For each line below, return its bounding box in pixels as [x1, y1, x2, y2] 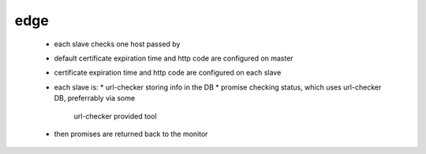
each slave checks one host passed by [54, 39, 181, 49]
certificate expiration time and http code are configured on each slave [54, 68, 282, 78]
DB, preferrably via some [54, 93, 136, 103]
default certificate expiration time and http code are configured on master [54, 53, 293, 63]
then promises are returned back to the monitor [54, 129, 208, 138]
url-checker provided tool [73, 111, 157, 121]
